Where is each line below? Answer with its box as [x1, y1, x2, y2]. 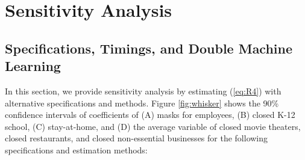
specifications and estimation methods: [5, 143, 148, 156]
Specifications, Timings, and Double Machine [5, 38, 293, 57]
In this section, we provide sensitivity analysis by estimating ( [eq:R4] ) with [5, 84, 281, 97]
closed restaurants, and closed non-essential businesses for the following [5, 132, 268, 144]
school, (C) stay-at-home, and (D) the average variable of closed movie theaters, [5, 120, 301, 132]
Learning [5, 57, 61, 75]
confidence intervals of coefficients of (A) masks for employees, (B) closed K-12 [5, 108, 295, 121]
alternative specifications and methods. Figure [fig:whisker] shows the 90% [5, 96, 279, 109]
